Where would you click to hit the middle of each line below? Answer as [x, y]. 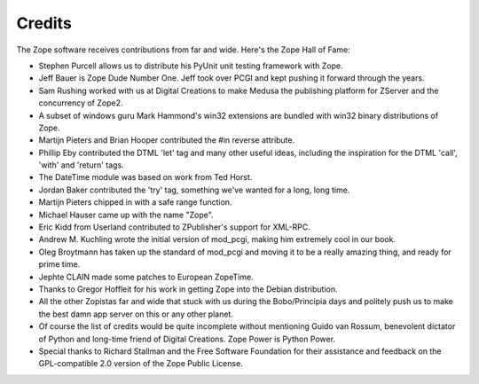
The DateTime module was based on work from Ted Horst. [145, 177]
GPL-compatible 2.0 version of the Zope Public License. [141, 364]
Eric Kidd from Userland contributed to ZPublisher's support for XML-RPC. [174, 227]
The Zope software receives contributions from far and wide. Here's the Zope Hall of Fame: [183, 50]
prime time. [59, 264]
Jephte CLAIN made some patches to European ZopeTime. [146, 277]
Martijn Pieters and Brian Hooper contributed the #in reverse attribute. [167, 140]
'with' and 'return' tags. [81, 165]
